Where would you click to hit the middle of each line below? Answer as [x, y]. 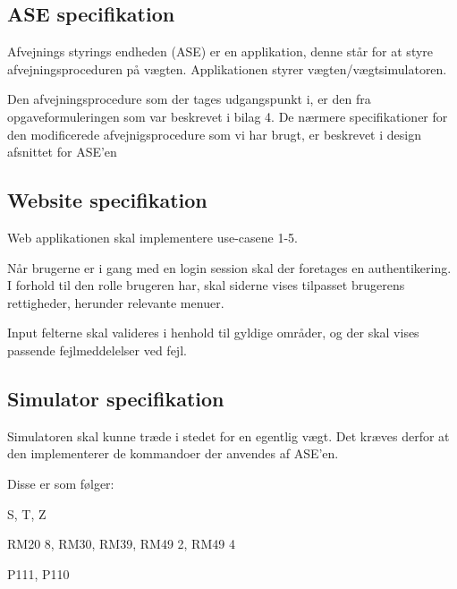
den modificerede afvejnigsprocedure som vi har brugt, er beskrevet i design [214, 134]
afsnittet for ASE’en [62, 152]
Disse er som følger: [61, 483]
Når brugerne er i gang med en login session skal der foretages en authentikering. [229, 267]
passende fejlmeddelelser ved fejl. [97, 350]
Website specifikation [107, 200]
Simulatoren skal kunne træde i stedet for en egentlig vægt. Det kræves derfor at [228, 435]
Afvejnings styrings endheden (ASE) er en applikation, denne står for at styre [220, 51]
